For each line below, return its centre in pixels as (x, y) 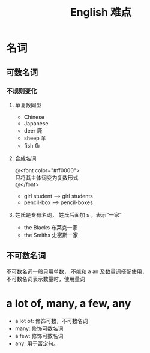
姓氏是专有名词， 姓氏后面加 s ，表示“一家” (68, 214)
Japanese (36, 123)
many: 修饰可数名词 (39, 328)
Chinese (34, 117)
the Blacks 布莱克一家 (51, 227)
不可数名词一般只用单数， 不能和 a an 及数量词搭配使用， (77, 271)
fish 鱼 (32, 145)
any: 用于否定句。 (37, 343)
